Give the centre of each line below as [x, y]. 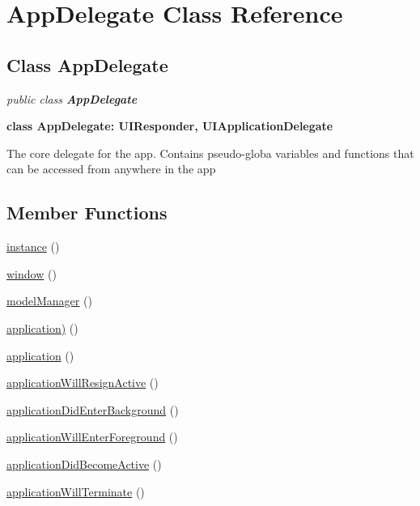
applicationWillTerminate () [76, 491]
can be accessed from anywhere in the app [111, 169]
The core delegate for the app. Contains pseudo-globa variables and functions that [210, 153]
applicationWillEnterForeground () [92, 437]
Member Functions [87, 213]
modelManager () [49, 301]
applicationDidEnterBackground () [93, 409]
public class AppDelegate [72, 98]
